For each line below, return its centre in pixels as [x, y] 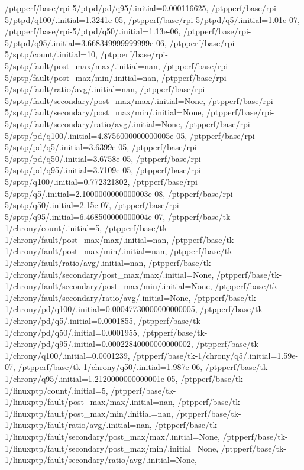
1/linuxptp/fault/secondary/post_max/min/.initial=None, [112, 448]
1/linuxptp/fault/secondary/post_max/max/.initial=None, [112, 436]
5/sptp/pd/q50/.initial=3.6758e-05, [69, 158]
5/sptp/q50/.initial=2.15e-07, [58, 205]
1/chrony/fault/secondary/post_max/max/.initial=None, [109, 274]
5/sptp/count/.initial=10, [51, 54]
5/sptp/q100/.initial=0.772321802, [67, 181]
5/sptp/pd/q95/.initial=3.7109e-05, [69, 170]
